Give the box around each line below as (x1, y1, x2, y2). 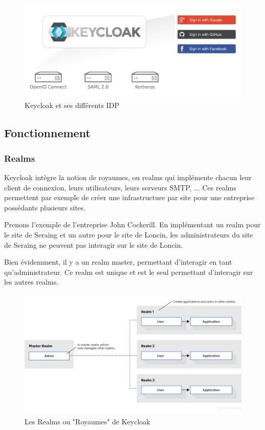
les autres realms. (4, 276, 59, 287)
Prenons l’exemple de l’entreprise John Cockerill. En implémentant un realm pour (4, 219, 261, 230)
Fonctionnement (4, 125, 91, 141)
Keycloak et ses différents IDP (25, 100, 119, 111)
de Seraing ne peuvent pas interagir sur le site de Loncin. (4, 239, 183, 250)
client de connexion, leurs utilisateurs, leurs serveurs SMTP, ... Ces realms (4, 182, 236, 192)
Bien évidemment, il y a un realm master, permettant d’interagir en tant (4, 256, 232, 267)
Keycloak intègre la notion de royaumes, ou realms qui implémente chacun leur (4, 172, 252, 183)
